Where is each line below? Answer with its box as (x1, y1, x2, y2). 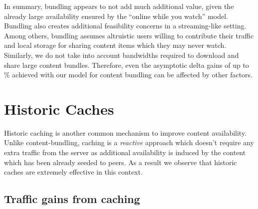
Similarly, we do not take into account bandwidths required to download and (4, 49, 239, 60)
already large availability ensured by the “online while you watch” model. (4, 10, 228, 21)
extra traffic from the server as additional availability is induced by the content (4, 147, 246, 158)
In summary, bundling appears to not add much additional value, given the (4, 1, 234, 11)
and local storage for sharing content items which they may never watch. (4, 40, 227, 50)
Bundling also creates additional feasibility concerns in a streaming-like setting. (4, 20, 247, 31)
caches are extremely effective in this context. (4, 167, 143, 177)
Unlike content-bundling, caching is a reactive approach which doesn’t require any (4, 137, 254, 148)
